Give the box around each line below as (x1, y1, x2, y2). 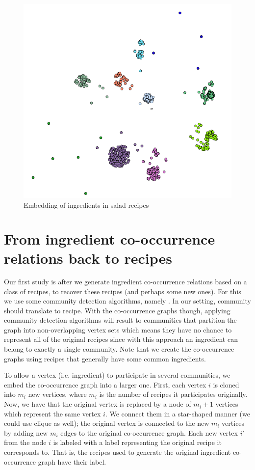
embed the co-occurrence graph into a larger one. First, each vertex (4, 379, 206, 389)
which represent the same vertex (4, 408, 101, 418)
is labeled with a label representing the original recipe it (53, 437, 222, 447)
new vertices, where (28, 389, 87, 399)
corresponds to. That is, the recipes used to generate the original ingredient (4, 447, 231, 457)
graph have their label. (38, 456, 106, 467)
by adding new (4, 427, 48, 438)
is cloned (213, 379, 239, 389)
